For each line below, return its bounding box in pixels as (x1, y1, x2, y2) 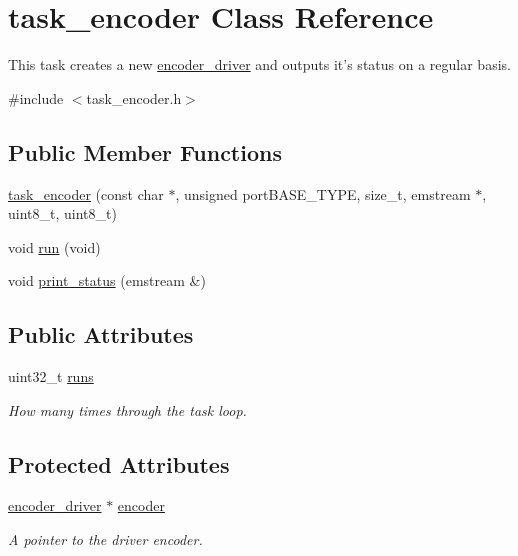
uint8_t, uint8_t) (8, 203, 117, 224)
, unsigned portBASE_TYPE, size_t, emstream (175, 183, 471, 204)
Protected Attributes (8, 448, 230, 479)
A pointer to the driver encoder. (8, 529, 203, 550)
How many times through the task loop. (8, 399, 247, 420)
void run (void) (8, 236, 101, 257)
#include (8, 87, 64, 108)
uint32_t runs (8, 366, 94, 387)
